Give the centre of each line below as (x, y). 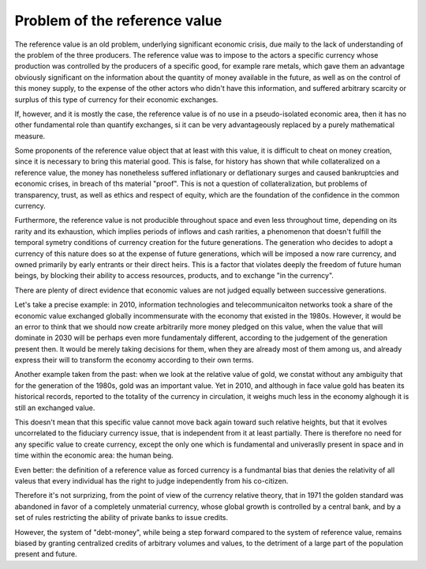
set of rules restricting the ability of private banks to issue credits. (121, 518)
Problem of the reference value (118, 21)
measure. (30, 136)
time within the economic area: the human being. (94, 455)
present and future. (46, 554)
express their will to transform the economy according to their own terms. (134, 360)
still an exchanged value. (55, 408)
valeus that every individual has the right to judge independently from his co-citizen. (151, 481)
